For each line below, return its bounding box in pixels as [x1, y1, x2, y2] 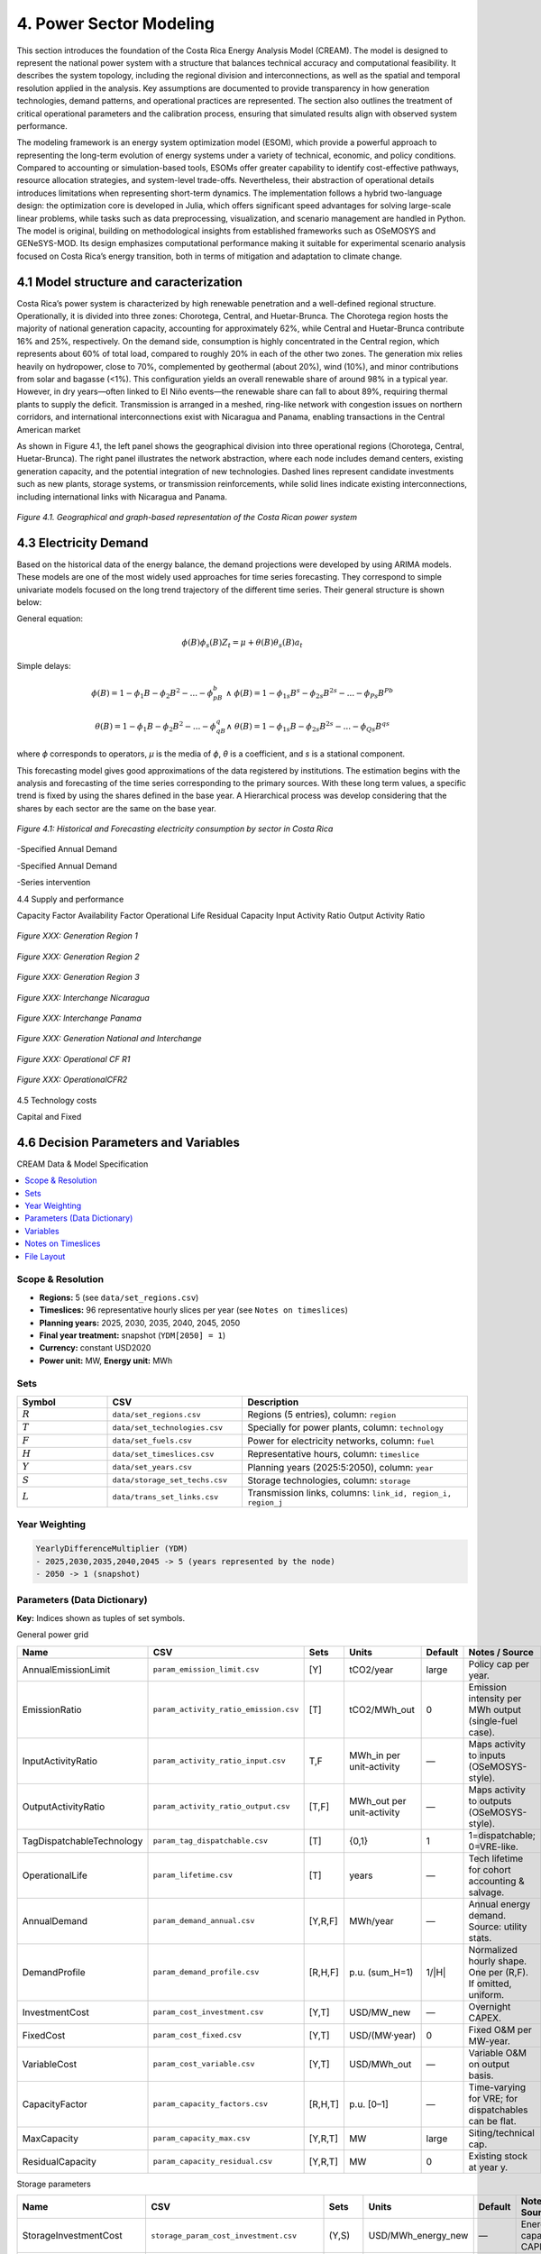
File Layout [24, 1251, 66, 1261]
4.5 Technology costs [16, 1095, 97, 1105]
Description [247, 1396, 299, 1408]
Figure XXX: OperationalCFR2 [16, 1074, 128, 1086]
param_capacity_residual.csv [152, 2157, 273, 2167]
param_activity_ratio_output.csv [152, 1801, 290, 1811]
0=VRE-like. [468, 1840, 518, 1853]
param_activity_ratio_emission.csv [152, 1705, 299, 1715]
